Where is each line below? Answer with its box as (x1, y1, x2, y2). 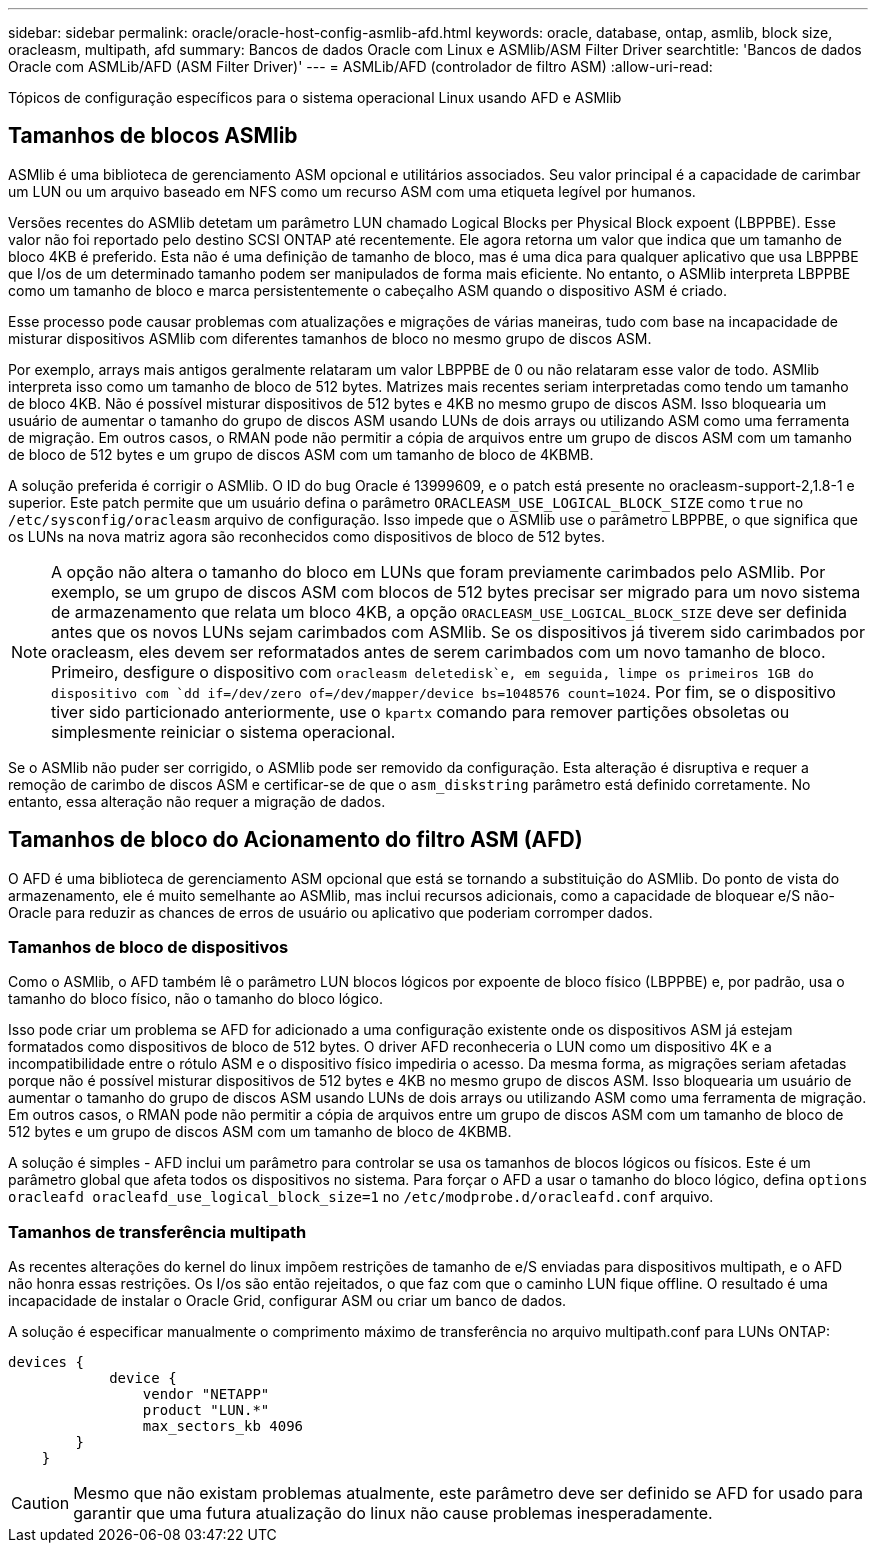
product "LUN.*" (142, 1402, 270, 1419)
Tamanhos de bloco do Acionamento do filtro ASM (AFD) (8, 827, 583, 853)
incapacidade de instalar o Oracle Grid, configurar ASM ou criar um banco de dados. (8, 1292, 567, 1310)
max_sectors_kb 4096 (142, 1418, 304, 1435)
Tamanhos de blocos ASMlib (8, 123, 298, 149)
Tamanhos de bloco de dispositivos (8, 937, 289, 958)
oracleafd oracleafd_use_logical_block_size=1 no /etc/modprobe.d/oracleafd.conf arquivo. (8, 1188, 714, 1206)
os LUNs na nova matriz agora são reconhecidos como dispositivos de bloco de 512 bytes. (8, 527, 605, 545)
